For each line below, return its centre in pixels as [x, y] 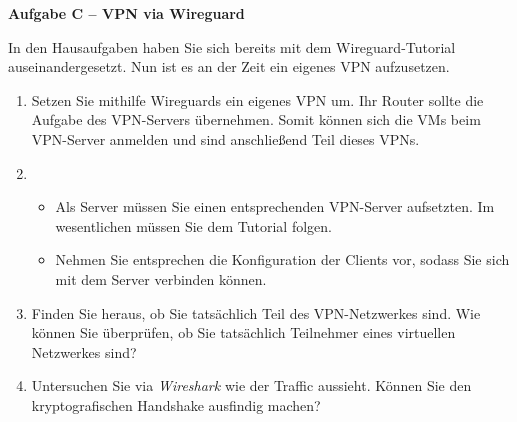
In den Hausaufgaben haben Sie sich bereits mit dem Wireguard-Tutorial [232, 46]
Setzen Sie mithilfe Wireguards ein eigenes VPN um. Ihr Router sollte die [257, 99]
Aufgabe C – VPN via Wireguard [126, 13]
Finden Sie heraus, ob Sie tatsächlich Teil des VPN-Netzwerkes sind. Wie [256, 312]
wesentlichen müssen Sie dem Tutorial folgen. [193, 225]
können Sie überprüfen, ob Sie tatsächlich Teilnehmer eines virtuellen [243, 332]
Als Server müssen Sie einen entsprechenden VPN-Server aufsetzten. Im [275, 206]
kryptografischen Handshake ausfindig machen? [176, 404]
